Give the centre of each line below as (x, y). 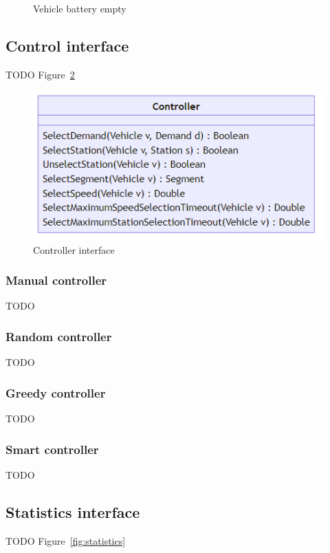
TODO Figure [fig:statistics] (66, 540)
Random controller (59, 336)
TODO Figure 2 (40, 74)
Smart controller (52, 449)
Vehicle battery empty (80, 8)
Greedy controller (56, 392)
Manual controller (56, 280)
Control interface (67, 45)
